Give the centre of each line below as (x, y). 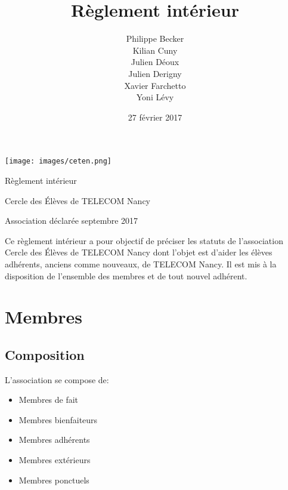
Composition (45, 354)
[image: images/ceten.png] (58, 161)
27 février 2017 (155, 117)
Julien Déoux (155, 62)
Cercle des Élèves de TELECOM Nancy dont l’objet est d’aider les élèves (139, 252)
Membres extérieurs (55, 460)
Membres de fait (49, 400)
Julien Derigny (155, 73)
